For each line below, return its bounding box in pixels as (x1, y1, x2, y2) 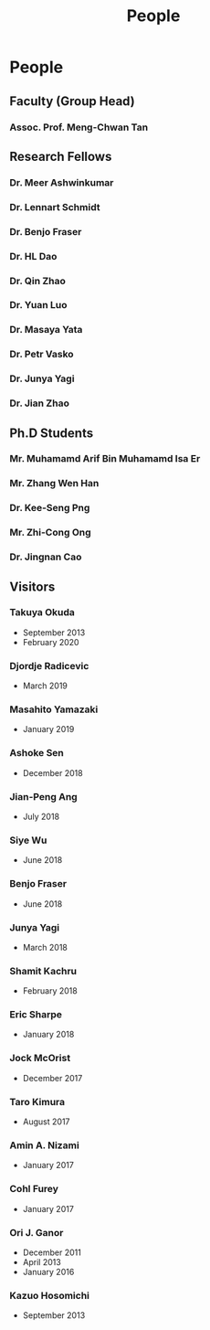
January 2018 (22, 1029, 75, 1040)
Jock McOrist (9, 1052, 71, 1065)
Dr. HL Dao (9, 250, 58, 262)
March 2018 (22, 942, 68, 952)
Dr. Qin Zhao (9, 274, 67, 287)
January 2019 (22, 724, 75, 735)
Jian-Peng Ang (9, 790, 78, 803)
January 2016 (22, 1266, 75, 1277)
